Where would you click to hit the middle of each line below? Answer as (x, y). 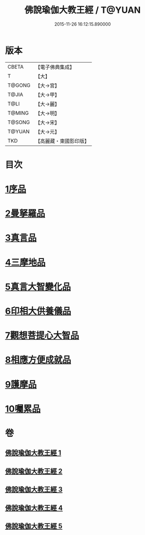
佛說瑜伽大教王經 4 (34, 508)
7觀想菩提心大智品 (42, 336)
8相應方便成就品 (38, 360)
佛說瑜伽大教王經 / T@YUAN (83, 10)
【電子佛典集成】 (55, 67)
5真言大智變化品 (38, 287)
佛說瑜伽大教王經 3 (34, 489)
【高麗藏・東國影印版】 (62, 141)
